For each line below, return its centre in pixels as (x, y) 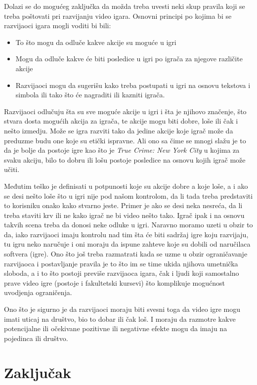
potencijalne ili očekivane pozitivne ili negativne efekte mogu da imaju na (116, 328)
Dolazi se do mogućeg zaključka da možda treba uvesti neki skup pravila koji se (125, 6)
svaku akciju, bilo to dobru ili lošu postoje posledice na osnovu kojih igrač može (125, 159)
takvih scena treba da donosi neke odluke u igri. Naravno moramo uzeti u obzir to (128, 225)
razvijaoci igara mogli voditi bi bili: (58, 25)
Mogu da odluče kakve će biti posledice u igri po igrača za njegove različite (129, 59)
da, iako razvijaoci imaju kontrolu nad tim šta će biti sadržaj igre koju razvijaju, (126, 234)
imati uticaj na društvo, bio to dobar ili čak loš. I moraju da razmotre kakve (120, 319)
